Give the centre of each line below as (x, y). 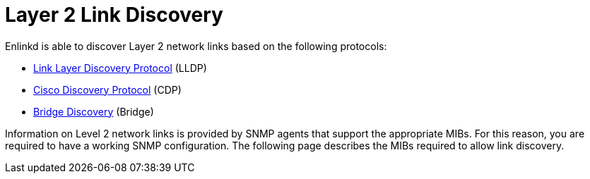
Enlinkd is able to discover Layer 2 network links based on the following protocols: (196, 46)
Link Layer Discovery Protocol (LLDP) (120, 68)
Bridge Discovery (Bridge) (94, 111)
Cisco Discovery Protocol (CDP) (107, 89)
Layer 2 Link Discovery (114, 15)
